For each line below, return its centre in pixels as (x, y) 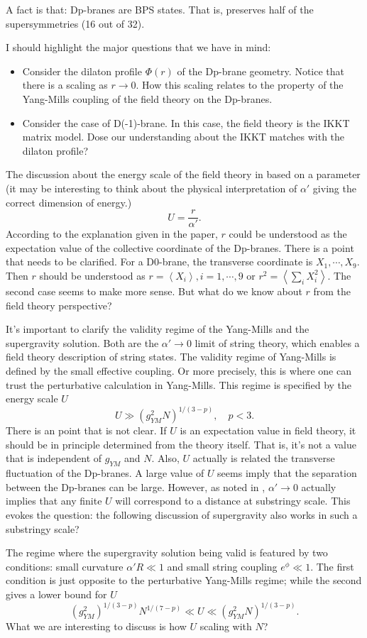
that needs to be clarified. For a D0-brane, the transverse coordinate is (159, 262)
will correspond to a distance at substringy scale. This (233, 501)
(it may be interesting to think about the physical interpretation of (152, 188)
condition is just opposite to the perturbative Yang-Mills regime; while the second (184, 580)
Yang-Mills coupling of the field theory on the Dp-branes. (147, 98)
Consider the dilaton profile (82, 71)
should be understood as (92, 275)
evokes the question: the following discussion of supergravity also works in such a (182, 514)
